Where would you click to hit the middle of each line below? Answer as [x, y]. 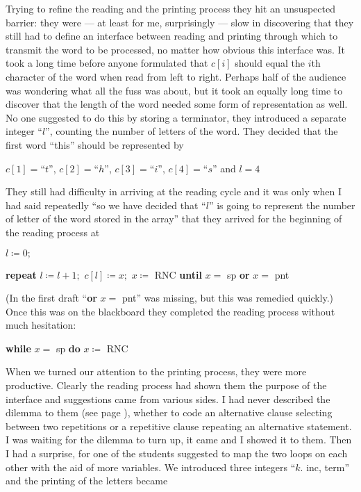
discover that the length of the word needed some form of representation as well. [177, 104]
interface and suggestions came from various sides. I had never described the [168, 399]
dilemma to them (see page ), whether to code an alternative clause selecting [169, 412]
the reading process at [53, 232]
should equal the [270, 63]
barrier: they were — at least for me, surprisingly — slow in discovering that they [180, 22]
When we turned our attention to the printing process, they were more [156, 371]
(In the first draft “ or [51, 298]
